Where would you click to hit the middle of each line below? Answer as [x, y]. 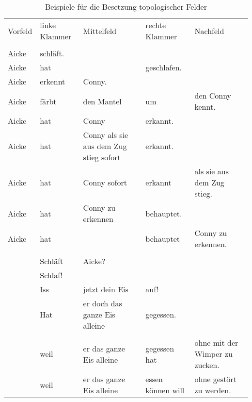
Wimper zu [213, 354]
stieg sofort [102, 157]
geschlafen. [164, 67]
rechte [156, 25]
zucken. [207, 365]
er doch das [102, 303]
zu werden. [213, 390]
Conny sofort [105, 182]
